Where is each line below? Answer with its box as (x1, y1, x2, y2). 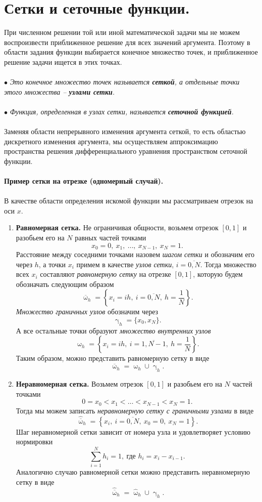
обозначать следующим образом (16, 278, 114, 289)
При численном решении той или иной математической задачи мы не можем (4, 27, 240, 37)
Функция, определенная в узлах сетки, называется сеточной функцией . (10, 106, 234, 116)
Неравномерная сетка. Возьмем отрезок (16, 379, 143, 389)
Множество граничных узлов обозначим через (16, 306, 159, 317)
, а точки (38, 259, 66, 269)
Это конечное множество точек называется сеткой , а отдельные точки (10, 76, 240, 87)
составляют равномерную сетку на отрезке (40, 269, 171, 279)
